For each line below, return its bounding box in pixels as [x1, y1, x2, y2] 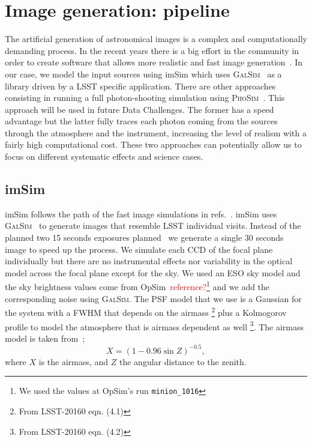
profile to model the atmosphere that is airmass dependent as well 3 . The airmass [5, 318, 304, 333]
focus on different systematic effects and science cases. [5, 150, 203, 163]
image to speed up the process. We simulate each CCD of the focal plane [5, 243, 273, 255]
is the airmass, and [38, 355, 109, 368]
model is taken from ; [5, 331, 85, 344]
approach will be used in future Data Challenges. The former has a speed [5, 103, 274, 115]
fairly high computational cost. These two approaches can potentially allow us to [5, 138, 302, 151]
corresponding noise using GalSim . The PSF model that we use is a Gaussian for [5, 292, 302, 304]
